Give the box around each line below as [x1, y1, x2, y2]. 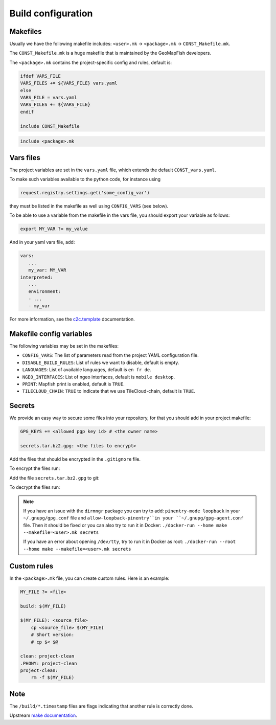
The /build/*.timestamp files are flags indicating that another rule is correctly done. [9, 703, 194, 709]
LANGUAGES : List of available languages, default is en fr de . [22, 367, 152, 373]
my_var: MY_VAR [28, 267, 66, 273]
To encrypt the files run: [9, 465, 60, 471]
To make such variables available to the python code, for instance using [9, 176, 161, 183]
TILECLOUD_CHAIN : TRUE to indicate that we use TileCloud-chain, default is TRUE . [22, 388, 195, 394]
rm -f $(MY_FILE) [31, 675, 75, 681]
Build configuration [9, 8, 93, 19]
